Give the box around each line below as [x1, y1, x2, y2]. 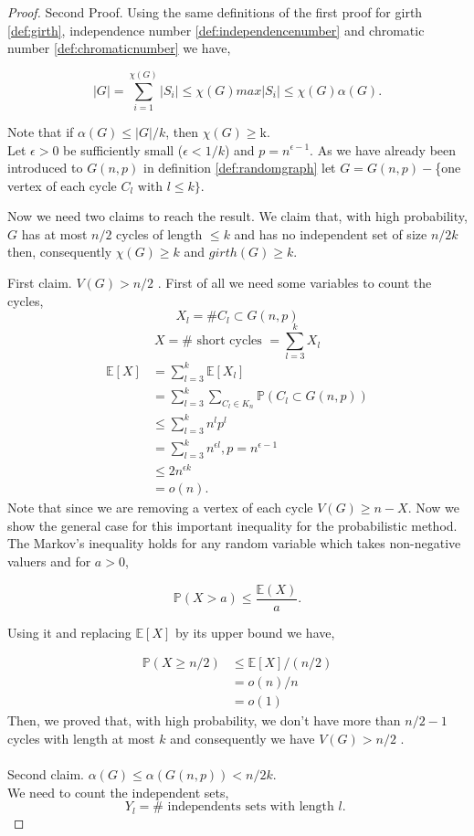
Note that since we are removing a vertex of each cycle [7, 498, 313, 517]
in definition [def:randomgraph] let [143, 158, 336, 177]
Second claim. [7, 765, 84, 784]
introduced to [7, 158, 83, 177]
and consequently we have [170, 728, 315, 747]
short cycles [196, 334, 262, 348]
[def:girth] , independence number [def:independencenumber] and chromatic [7, 20, 425, 39]
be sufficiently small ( [63, 140, 184, 159]
